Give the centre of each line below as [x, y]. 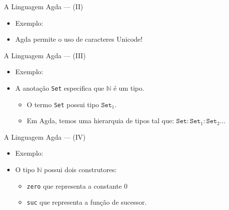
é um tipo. [129, 88]
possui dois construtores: [80, 170]
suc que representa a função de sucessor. [87, 202]
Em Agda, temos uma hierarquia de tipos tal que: [100, 121]
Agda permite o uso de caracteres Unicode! [79, 39]
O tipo [25, 170]
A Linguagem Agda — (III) [45, 55]
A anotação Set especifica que [60, 88]
